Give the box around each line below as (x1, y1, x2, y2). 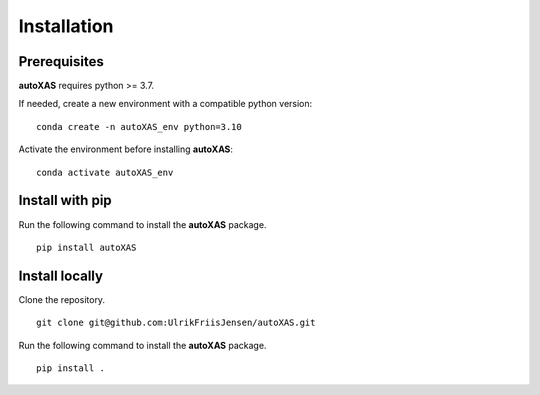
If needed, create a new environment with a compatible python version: (18, 98, 313, 110)
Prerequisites (18, 53, 104, 70)
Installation (18, 15, 114, 37)
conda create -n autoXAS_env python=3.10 (36, 121, 242, 132)
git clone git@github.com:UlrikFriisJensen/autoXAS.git (36, 317, 316, 329)
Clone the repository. (18, 293, 105, 305)
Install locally (18, 267, 104, 284)
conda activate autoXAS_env (36, 166, 174, 178)
